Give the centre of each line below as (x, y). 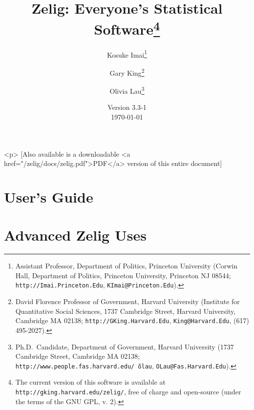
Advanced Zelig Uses (75, 235)
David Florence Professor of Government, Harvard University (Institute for (127, 301)
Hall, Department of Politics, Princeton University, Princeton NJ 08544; (123, 275)
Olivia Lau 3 (127, 90)
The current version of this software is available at (91, 382)
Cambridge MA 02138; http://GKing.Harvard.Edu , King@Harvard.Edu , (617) (132, 320)
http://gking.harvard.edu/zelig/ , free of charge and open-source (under (128, 391)
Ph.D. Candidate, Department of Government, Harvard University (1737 (125, 346)
